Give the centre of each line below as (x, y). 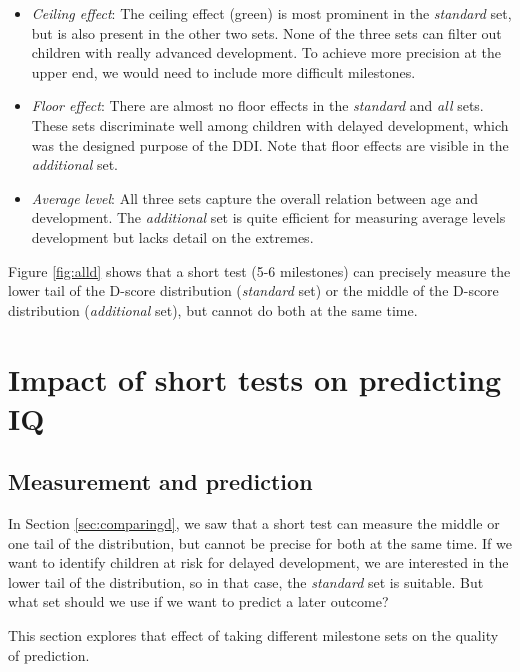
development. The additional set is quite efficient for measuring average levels (268, 217)
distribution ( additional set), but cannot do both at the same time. (213, 309)
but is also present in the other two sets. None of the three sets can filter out (266, 32)
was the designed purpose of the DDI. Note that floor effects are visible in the (270, 144)
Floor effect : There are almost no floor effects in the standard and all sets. (257, 105)
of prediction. (49, 654)
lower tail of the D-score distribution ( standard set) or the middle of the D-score (253, 290)
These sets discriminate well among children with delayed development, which (270, 124)
